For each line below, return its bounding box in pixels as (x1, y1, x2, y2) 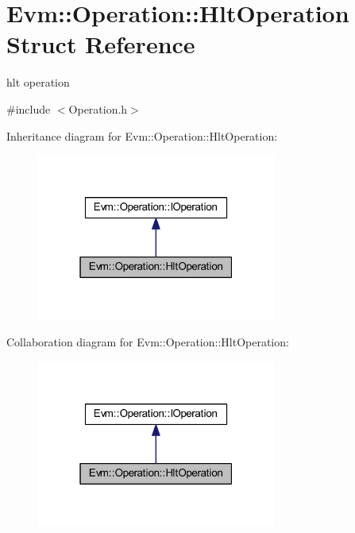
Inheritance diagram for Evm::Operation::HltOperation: (6, 127, 278, 144)
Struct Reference (6, 28, 195, 60)
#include (6, 100, 51, 117)
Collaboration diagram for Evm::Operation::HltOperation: (6, 334, 289, 350)
